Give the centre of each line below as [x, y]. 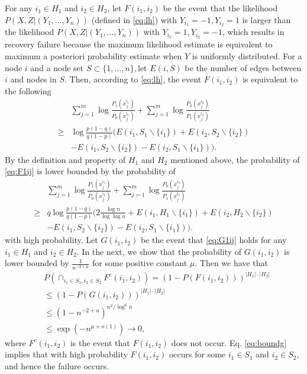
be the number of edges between [243, 67]
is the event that [100, 342]
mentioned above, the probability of [235, 159]
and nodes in [33, 79]
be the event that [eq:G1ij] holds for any [214, 240]
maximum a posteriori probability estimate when [93, 55]
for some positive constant [140, 263]
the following [28, 90]
